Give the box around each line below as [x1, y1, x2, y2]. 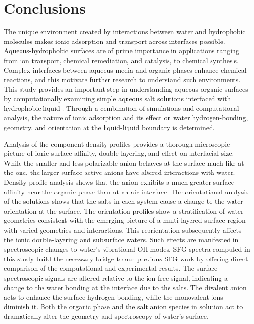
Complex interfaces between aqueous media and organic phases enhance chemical [4, 65, 247, 75]
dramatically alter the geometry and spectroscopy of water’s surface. [4, 311, 209, 321]
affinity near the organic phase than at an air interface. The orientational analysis [4, 186, 249, 196]
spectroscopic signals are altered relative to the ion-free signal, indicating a [4, 272, 228, 282]
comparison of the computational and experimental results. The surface [4, 263, 218, 273]
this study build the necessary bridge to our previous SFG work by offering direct [4, 253, 248, 263]
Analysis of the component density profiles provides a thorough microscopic [4, 138, 230, 149]
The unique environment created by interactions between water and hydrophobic [4, 26, 246, 37]
